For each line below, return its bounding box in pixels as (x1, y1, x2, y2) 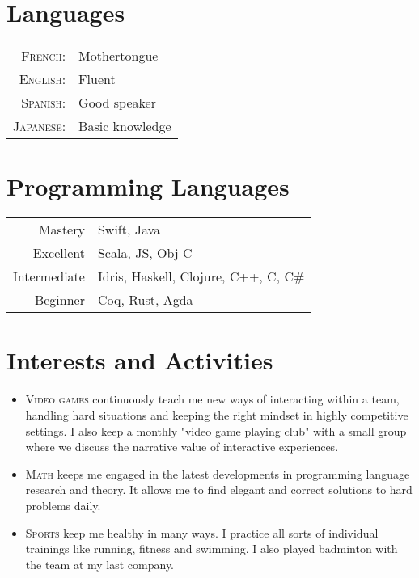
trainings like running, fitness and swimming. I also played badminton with (25, 540, 398, 557)
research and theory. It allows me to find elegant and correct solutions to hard (25, 481, 413, 498)
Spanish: (21, 93, 66, 112)
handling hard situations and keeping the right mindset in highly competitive (25, 406, 408, 423)
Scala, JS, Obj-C (97, 243, 193, 263)
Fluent (78, 70, 116, 89)
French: (21, 46, 66, 65)
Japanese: (13, 116, 66, 136)
